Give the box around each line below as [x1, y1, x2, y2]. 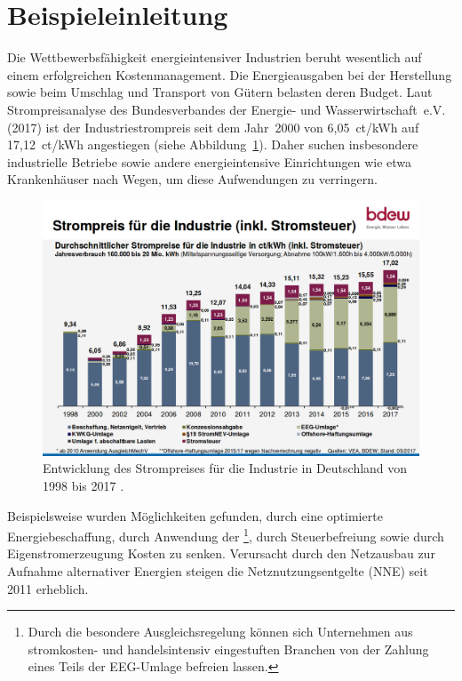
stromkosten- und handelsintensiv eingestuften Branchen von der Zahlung [28, 639, 429, 658]
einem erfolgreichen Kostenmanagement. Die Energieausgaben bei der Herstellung [7, 65, 452, 84]
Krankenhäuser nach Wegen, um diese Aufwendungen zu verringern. [7, 170, 378, 188]
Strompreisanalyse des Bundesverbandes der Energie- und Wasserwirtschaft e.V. [7, 100, 446, 118]
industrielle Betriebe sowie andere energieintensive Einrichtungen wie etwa [7, 152, 412, 171]
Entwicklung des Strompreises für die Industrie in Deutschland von [43, 459, 408, 477]
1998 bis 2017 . [43, 477, 124, 494]
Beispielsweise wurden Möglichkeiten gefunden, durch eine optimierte [7, 506, 383, 525]
